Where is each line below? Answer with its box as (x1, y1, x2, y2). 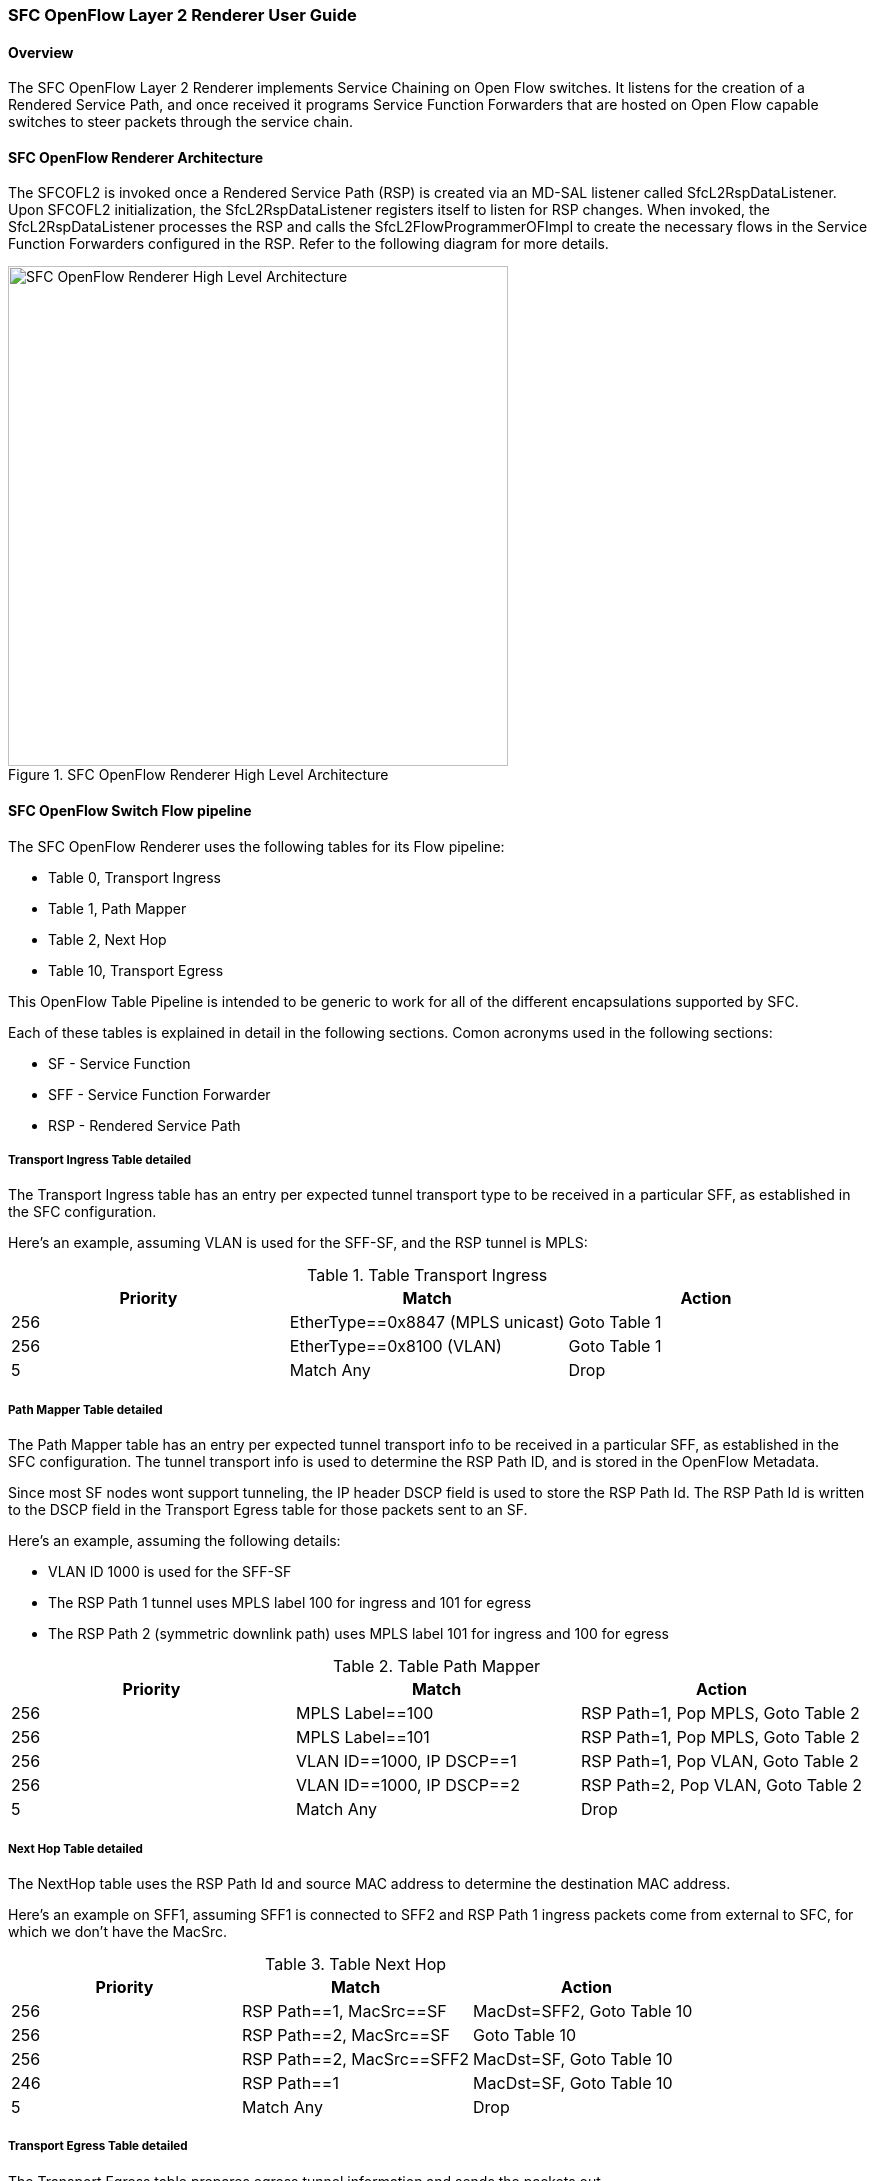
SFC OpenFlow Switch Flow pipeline (8, 802, 252, 820)
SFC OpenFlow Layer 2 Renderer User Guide (8, 5, 357, 25)
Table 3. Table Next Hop (265, 1954, 447, 1974)
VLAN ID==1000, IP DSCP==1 (296, 1751, 517, 1772)
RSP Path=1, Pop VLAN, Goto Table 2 (581, 1751, 859, 1772)
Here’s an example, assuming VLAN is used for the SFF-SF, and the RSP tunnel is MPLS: (8, 1234, 588, 1252)
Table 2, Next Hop (48, 930, 167, 948)
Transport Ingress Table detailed (8, 1153, 192, 1168)
